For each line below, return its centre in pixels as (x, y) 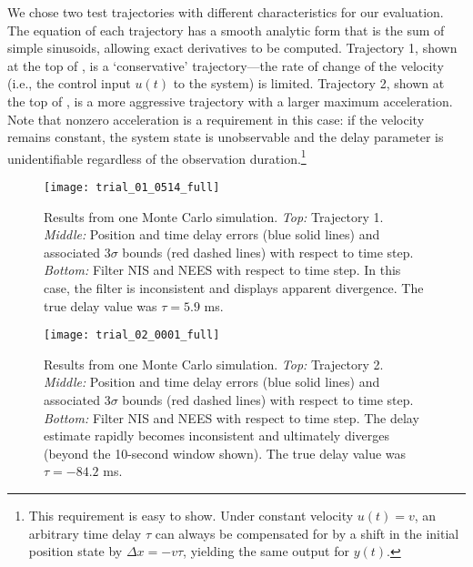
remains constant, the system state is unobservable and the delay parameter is (226, 137)
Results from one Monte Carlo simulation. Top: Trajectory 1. (214, 216)
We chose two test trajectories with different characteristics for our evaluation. (226, 12)
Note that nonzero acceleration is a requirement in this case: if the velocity (216, 119)
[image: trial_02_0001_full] (132, 335)
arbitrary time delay (85, 533)
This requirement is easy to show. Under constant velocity (191, 516)
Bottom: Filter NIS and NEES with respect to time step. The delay (231, 417)
